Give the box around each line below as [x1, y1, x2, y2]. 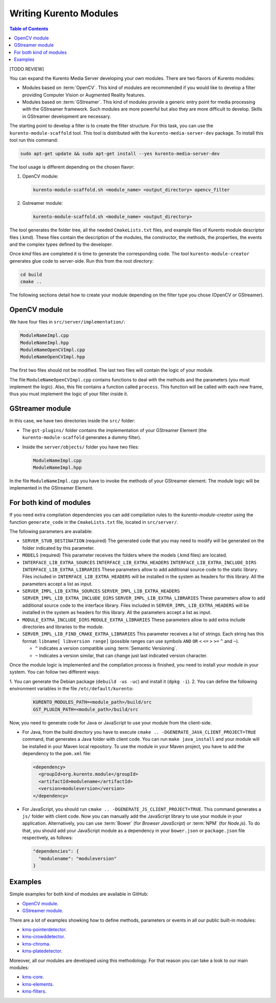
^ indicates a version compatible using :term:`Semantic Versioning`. [35, 645, 177, 651]
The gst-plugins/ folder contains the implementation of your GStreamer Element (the [22, 427, 207, 433]
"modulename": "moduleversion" [38, 856, 117, 861]
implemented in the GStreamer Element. [9, 485, 94, 491]
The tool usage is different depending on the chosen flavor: [9, 164, 135, 170]
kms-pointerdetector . [22, 927, 67, 933]
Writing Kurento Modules [9, 8, 119, 19]
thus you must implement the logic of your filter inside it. [9, 391, 128, 397]
